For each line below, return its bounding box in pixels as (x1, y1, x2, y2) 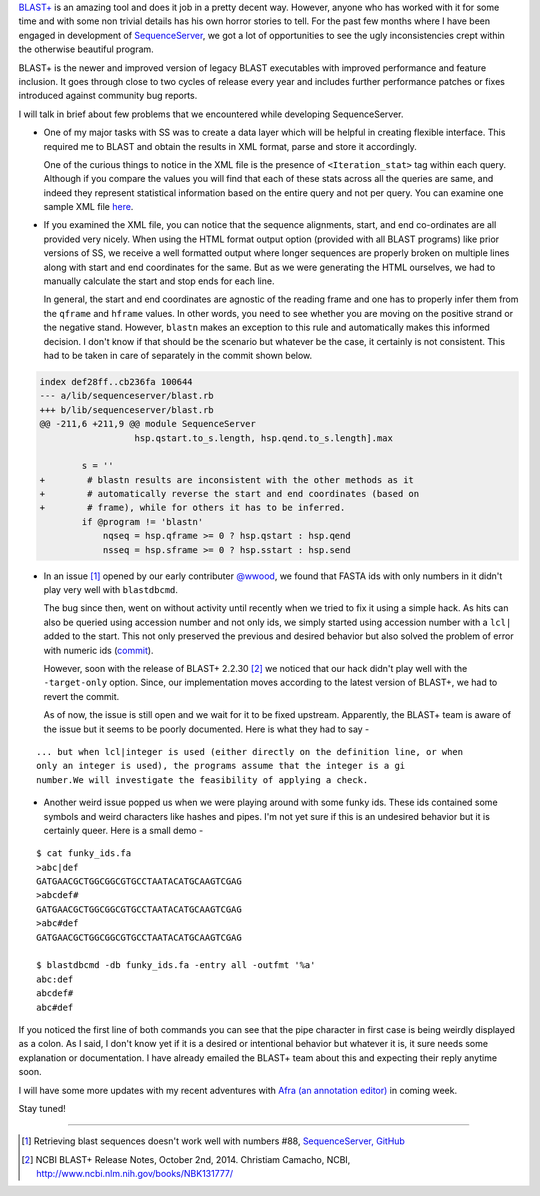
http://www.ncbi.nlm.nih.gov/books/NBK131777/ (36, 1168, 234, 1180)
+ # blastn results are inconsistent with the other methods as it (39, 474, 415, 485)
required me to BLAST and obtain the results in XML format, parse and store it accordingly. (43, 140, 417, 152)
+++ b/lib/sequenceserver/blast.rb (39, 404, 214, 415)
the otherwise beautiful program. (18, 43, 154, 55)
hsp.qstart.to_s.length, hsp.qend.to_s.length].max (134, 432, 394, 444)
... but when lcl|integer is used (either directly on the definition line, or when (36, 746, 464, 757)
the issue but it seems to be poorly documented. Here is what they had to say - (43, 723, 370, 735)
